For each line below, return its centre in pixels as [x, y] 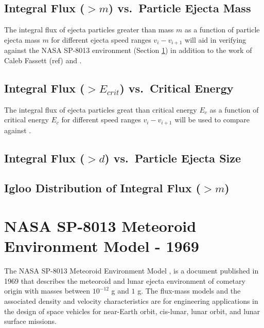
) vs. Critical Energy [177, 88]
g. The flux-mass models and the [189, 291]
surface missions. [30, 321]
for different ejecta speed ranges [101, 39]
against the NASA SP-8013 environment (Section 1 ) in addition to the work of [128, 50]
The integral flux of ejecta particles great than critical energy [101, 109]
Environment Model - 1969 [102, 246]
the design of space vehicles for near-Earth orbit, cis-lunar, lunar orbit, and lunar [132, 311]
